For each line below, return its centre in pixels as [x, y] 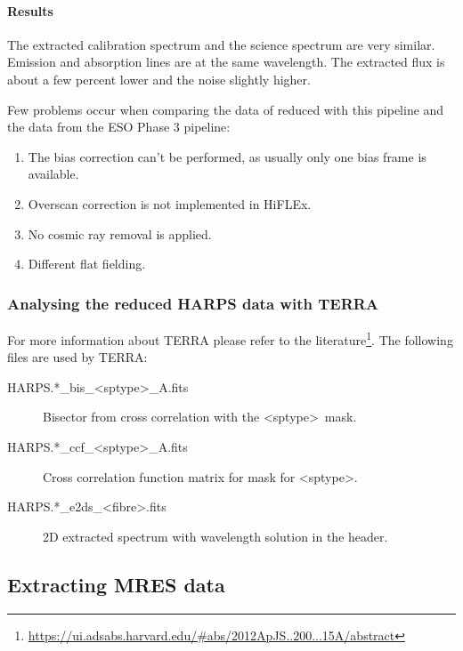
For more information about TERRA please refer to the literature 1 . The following [230, 338]
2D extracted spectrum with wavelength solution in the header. [215, 536]
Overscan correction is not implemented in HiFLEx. [170, 203]
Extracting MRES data [116, 584]
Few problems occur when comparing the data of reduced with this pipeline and [226, 109]
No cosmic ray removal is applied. [120, 233]
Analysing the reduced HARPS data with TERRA [193, 303]
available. [53, 174]
